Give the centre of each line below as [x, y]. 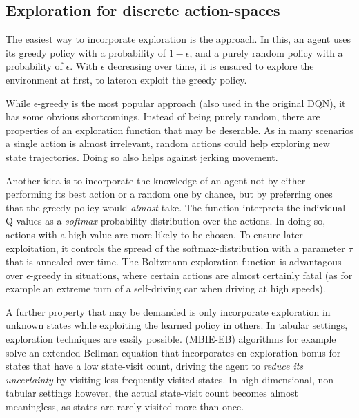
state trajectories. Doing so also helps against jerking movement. [142, 156]
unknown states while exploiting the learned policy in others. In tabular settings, [177, 325]
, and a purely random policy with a [266, 52]
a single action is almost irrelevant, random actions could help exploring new [168, 143]
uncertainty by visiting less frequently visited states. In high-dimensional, [160, 379]
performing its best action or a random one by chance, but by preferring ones [169, 194]
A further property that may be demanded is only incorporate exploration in [168, 311]
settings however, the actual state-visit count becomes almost [169, 393]
